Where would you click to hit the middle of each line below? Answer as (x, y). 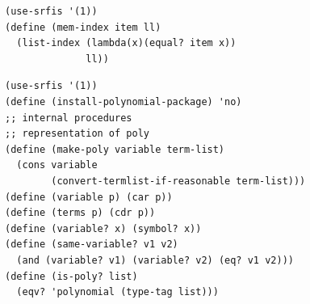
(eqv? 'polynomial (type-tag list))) (117, 292)
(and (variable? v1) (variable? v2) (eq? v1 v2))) (155, 260)
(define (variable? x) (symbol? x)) (103, 228)
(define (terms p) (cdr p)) (80, 213)
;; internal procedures (69, 118)
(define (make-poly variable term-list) (115, 149)
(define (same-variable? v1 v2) (92, 245)
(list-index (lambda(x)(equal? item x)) (126, 43)
